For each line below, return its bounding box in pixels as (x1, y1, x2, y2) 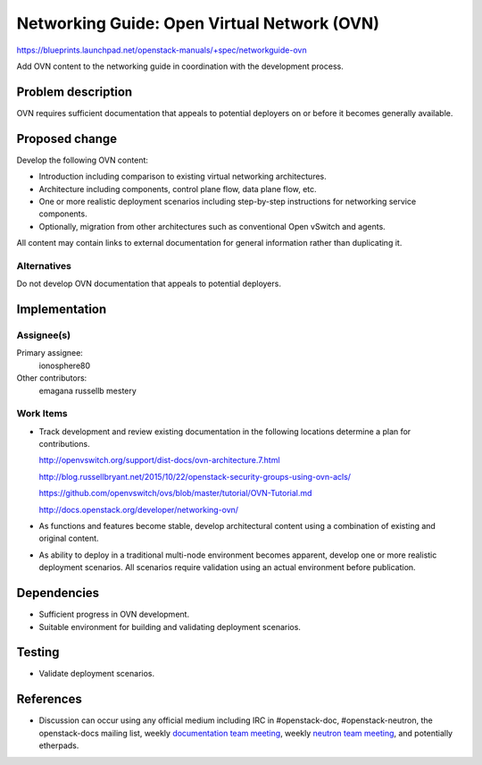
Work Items (16, 408, 68, 420)
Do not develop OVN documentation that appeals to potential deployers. (16, 278, 281, 290)
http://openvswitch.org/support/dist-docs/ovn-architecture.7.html (38, 455, 280, 466)
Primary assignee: (16, 348, 84, 358)
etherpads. (38, 740, 79, 751)
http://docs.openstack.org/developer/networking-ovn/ (38, 504, 239, 515)
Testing (16, 644, 60, 660)
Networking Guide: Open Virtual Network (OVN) (16, 13, 379, 33)
